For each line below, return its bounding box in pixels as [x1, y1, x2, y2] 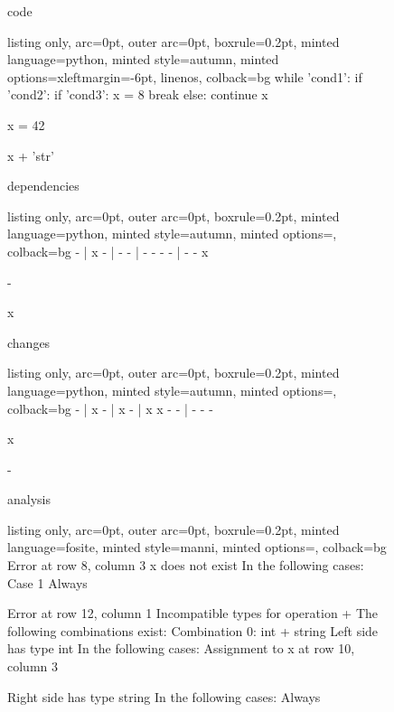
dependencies [7, 176, 80, 195]
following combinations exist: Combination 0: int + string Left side [7, 621, 379, 640]
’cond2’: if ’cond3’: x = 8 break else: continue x [7, 85, 268, 104]
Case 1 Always [7, 573, 88, 592]
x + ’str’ [7, 145, 54, 164]
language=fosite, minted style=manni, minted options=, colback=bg [7, 538, 387, 557]
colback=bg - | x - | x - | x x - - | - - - [7, 398, 213, 417]
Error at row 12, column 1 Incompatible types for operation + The [7, 604, 379, 623]
